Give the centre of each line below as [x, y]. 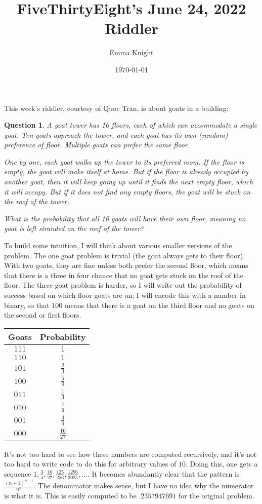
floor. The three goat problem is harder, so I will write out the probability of [123, 285]
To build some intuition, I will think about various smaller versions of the [118, 245]
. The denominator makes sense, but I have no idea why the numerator [144, 486]
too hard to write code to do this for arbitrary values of [90, 464]
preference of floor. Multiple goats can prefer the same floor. [97, 145]
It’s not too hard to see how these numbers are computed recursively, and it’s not [130, 454]
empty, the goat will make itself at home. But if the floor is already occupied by [126, 171]
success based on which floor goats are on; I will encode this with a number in [125, 295]
